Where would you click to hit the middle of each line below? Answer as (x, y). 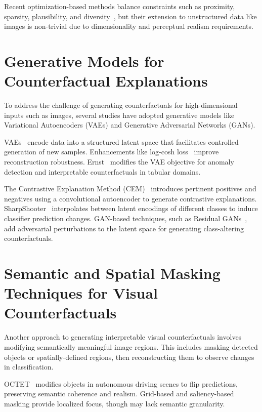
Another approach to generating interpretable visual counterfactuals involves (123, 337)
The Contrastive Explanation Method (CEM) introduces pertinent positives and (130, 189)
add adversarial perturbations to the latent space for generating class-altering (124, 228)
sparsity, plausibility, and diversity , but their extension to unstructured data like (130, 16)
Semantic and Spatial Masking (112, 273)
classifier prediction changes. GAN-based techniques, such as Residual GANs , (126, 218)
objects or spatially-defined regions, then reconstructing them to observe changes (129, 357)
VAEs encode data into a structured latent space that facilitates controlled (121, 141)
